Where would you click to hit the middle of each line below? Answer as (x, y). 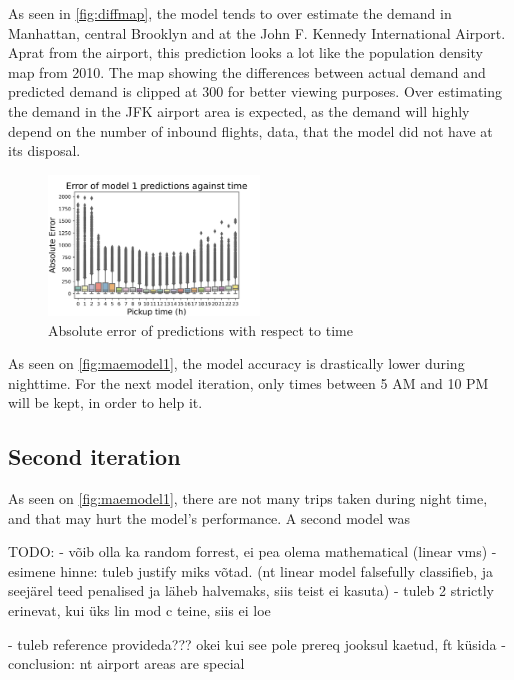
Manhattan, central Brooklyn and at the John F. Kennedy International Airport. (257, 32)
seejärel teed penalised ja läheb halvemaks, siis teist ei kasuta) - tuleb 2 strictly (251, 590)
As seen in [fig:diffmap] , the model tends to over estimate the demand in (230, 13)
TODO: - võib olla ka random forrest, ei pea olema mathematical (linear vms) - (252, 551)
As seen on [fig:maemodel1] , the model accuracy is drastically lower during (236, 363)
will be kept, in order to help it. (105, 402)
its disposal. (44, 150)
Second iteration (94, 456)
